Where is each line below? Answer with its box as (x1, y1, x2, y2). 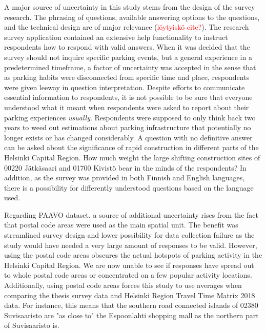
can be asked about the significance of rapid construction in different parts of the (4, 142, 259, 153)
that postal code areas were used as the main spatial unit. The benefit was (4, 219, 238, 230)
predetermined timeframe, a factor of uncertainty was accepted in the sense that (4, 61, 256, 72)
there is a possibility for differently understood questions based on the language (4, 182, 254, 193)
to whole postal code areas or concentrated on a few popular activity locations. (4, 269, 252, 280)
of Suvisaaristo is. (4, 320, 59, 330)
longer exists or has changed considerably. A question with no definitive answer (4, 132, 253, 142)
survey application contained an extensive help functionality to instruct (4, 31, 228, 42)
